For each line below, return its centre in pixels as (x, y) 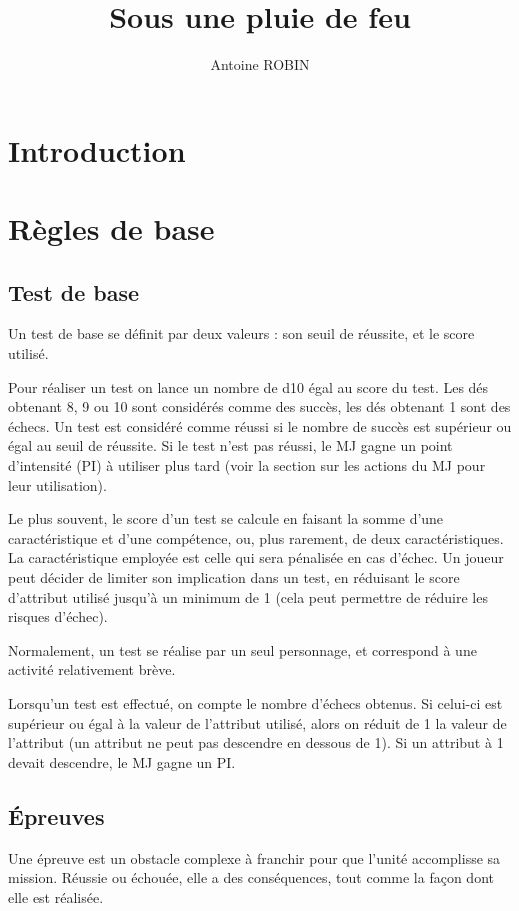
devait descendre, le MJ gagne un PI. (122, 761)
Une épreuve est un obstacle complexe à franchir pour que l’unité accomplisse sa (254, 857)
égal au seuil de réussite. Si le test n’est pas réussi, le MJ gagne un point (230, 445)
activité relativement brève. (92, 669)
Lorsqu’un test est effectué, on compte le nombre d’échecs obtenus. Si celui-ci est (255, 702)
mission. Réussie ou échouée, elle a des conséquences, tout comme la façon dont (251, 877)
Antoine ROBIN (260, 64)
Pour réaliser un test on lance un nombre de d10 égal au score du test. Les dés (248, 386)
